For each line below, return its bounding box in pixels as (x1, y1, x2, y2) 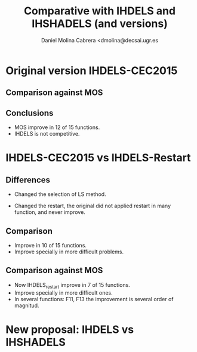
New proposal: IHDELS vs (5, 323, 134, 336)
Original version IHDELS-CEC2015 (5, 64, 178, 77)
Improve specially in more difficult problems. (14, 248, 124, 255)
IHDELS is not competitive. (14, 130, 80, 137)
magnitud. (14, 302, 39, 309)
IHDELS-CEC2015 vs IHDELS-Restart (5, 151, 191, 165)
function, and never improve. (14, 209, 86, 216)
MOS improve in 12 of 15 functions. (14, 124, 100, 131)
